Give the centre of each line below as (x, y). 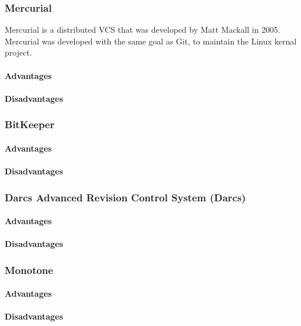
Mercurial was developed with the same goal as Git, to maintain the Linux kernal (151, 41)
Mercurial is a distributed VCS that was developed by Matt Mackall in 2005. (143, 30)
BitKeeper (30, 124)
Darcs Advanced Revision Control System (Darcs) (125, 197)
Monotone (29, 270)
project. (18, 52)
